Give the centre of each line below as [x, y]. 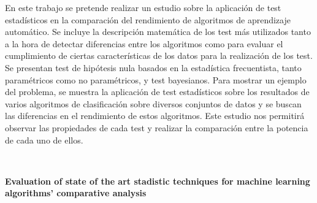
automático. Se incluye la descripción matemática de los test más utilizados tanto [158, 32]
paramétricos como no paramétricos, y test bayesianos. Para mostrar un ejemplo [156, 79]
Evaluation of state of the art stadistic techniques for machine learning [158, 181]
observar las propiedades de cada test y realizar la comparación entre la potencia [157, 127]
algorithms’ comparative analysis [76, 193]
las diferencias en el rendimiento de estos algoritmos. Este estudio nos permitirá [155, 116]
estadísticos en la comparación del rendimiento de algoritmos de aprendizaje [148, 19]
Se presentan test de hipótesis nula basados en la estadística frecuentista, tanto [153, 67]
